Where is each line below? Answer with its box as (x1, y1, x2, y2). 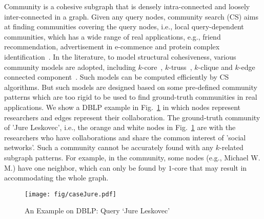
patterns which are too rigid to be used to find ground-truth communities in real (4, 92, 257, 102)
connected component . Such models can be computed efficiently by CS (4, 71, 229, 82)
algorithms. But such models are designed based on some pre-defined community (4, 81, 257, 92)
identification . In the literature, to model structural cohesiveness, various (4, 51, 236, 62)
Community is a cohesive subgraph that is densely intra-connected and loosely (4, 1, 250, 11)
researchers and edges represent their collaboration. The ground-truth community (4, 112, 260, 122)
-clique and (198, 61, 233, 72)
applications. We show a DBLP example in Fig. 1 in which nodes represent (4, 101, 241, 112)
